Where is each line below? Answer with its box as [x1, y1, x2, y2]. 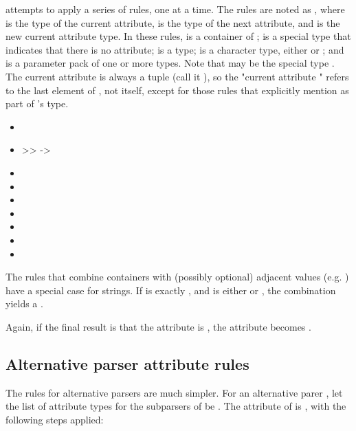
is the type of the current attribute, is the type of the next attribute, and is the [5, 15, 340, 30]
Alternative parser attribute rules [5, 353, 249, 374]
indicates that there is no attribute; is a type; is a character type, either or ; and [5, 42, 344, 56]
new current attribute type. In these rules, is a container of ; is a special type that [5, 29, 351, 43]
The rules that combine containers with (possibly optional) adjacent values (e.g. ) [5, 269, 349, 284]
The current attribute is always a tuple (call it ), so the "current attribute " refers [5, 69, 349, 83]
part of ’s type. [5, 96, 69, 111]
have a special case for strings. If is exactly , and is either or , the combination [5, 283, 336, 297]
